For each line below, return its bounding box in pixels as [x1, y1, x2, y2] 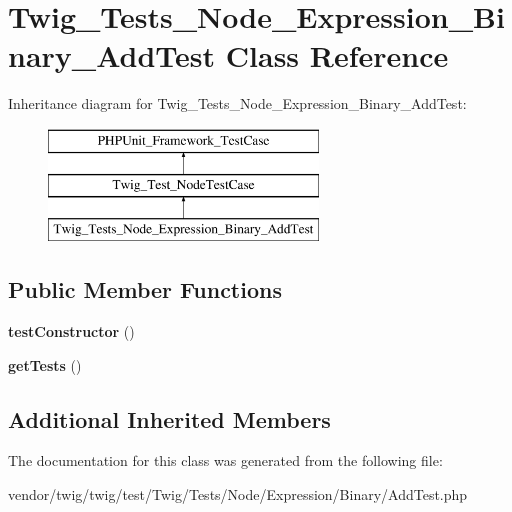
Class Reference [225, 35, 449, 76]
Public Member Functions [8, 274, 282, 305]
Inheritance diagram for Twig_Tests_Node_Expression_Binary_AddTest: [8, 93, 467, 114]
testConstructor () [8, 321, 135, 342]
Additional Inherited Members [8, 403, 331, 434]
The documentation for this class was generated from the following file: [8, 450, 443, 471]
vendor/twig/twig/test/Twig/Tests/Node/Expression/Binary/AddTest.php [8, 484, 468, 505]
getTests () [8, 354, 82, 375]
